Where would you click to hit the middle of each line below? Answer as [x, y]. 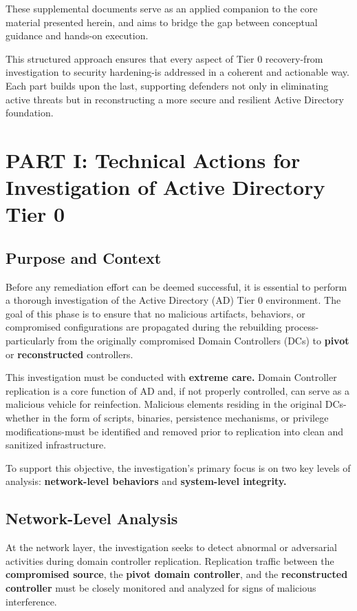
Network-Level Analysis [92, 518]
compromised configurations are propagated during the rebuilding [144, 327]
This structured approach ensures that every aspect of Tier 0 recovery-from [164, 58]
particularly [30, 341]
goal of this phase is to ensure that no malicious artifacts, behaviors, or [155, 313]
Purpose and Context [84, 257]
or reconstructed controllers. [69, 354]
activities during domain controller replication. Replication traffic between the [170, 560]
